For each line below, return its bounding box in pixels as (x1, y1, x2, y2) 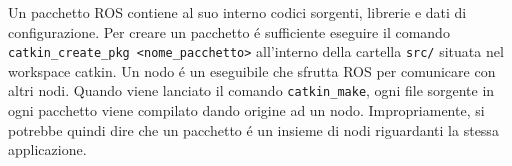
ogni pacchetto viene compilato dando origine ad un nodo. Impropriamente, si (8, 100, 485, 121)
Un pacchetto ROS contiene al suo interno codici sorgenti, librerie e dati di (8, 2, 467, 22)
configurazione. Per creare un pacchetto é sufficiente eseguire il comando (8, 21, 450, 42)
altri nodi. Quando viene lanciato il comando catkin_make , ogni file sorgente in (8, 80, 495, 101)
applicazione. (8, 139, 87, 160)
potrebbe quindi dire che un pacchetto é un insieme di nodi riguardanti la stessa (8, 119, 499, 140)
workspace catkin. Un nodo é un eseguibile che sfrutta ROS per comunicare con (8, 60, 496, 81)
